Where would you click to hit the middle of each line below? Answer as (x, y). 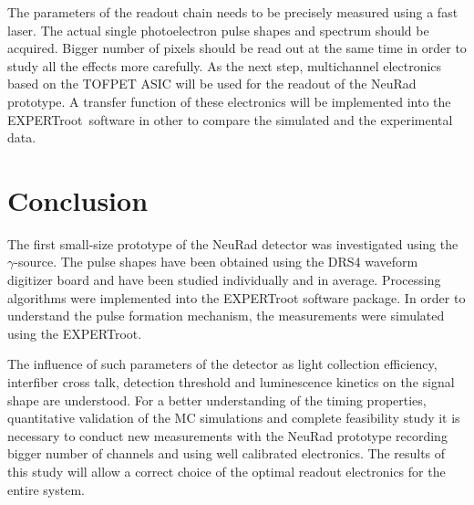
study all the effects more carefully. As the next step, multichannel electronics (225, 65)
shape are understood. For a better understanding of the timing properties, (217, 400)
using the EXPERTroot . (75, 333)
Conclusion (78, 200)
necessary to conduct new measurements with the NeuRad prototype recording (227, 435)
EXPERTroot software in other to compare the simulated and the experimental (230, 119)
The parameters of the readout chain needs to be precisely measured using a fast (233, 12)
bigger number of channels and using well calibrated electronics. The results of (227, 453)
